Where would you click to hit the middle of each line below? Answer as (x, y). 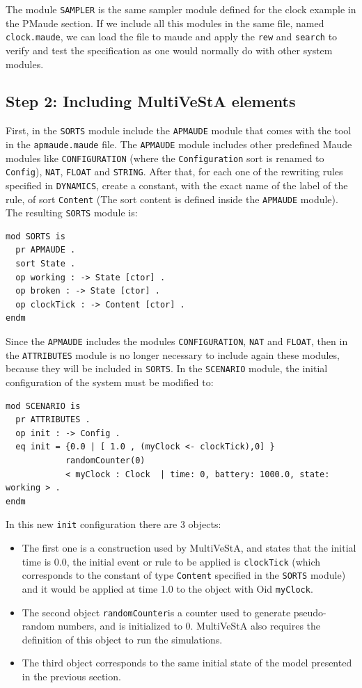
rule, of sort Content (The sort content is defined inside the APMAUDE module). (172, 199)
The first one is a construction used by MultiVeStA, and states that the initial (189, 548)
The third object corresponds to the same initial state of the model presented (187, 663)
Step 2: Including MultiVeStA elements (151, 101)
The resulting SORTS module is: (72, 213)
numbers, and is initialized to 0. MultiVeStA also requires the (189, 626)
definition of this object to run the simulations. (122, 639)
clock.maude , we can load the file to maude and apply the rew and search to (172, 37)
